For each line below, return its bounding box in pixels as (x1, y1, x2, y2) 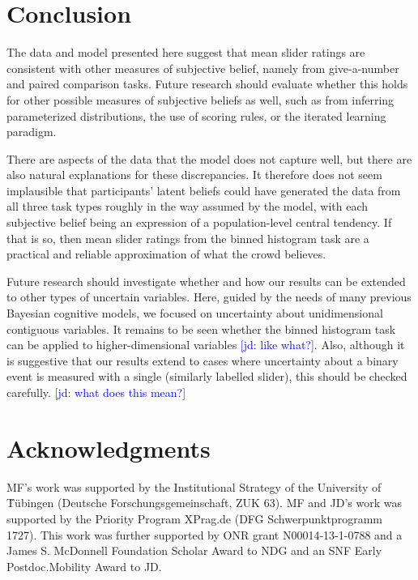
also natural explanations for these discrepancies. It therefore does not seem (6, 166, 382, 183)
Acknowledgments (6, 431, 211, 464)
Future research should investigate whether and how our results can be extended (6, 272, 406, 289)
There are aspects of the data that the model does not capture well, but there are (6, 150, 412, 167)
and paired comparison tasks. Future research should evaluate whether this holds (6, 75, 408, 92)
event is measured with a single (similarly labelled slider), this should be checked (6, 368, 407, 385)
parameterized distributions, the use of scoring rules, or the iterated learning (6, 107, 386, 124)
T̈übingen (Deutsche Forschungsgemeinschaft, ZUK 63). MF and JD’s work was (6, 494, 402, 511)
